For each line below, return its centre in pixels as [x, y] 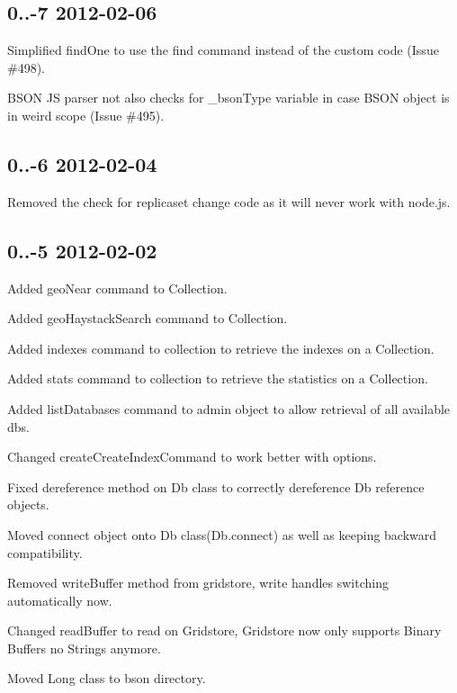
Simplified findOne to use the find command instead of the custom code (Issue [223, 50]
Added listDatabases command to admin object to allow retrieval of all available [229, 408]
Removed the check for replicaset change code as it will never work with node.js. [229, 201]
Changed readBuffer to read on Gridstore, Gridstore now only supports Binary [224, 630]
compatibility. [45, 552]
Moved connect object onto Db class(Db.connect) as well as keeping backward [222, 534]
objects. [28, 504]
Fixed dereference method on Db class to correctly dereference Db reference [216, 486]
